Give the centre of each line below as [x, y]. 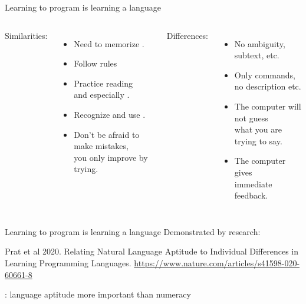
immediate [253, 184]
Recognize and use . [110, 114]
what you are [258, 129]
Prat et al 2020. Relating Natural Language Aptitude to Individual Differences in [152, 251]
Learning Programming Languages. [68, 262]
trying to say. [258, 141]
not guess [251, 118]
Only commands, [265, 75]
